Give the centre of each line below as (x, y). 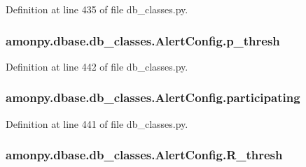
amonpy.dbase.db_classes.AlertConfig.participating (153, 97)
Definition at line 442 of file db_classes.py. (97, 66)
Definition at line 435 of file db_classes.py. (97, 9)
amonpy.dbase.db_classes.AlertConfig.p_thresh (143, 40)
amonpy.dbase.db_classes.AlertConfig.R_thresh (144, 155)
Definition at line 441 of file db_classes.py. (97, 123)
